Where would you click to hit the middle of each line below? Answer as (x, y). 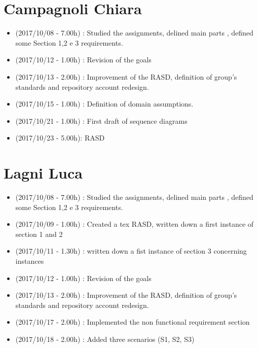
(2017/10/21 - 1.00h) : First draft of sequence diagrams (101, 120)
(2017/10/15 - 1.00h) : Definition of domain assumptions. (104, 104)
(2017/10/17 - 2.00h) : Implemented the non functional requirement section (133, 322)
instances (30, 260)
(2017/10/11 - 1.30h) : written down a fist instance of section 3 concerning (131, 251)
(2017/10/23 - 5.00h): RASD (60, 138)
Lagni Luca (43, 173)
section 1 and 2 (39, 234)
